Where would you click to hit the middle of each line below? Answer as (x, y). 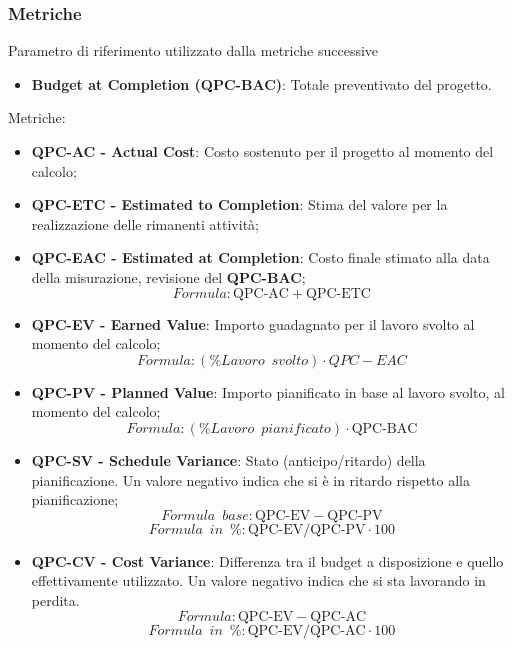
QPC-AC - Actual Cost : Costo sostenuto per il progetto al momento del (262, 151)
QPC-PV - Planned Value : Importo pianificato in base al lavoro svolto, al (268, 391)
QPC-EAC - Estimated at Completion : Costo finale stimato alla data (260, 257)
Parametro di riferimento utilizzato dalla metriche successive (193, 50)
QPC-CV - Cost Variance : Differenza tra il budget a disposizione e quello (267, 560)
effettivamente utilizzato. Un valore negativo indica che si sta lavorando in (258, 580)
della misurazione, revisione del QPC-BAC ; (168, 276)
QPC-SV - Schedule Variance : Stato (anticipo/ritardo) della (228, 459)
